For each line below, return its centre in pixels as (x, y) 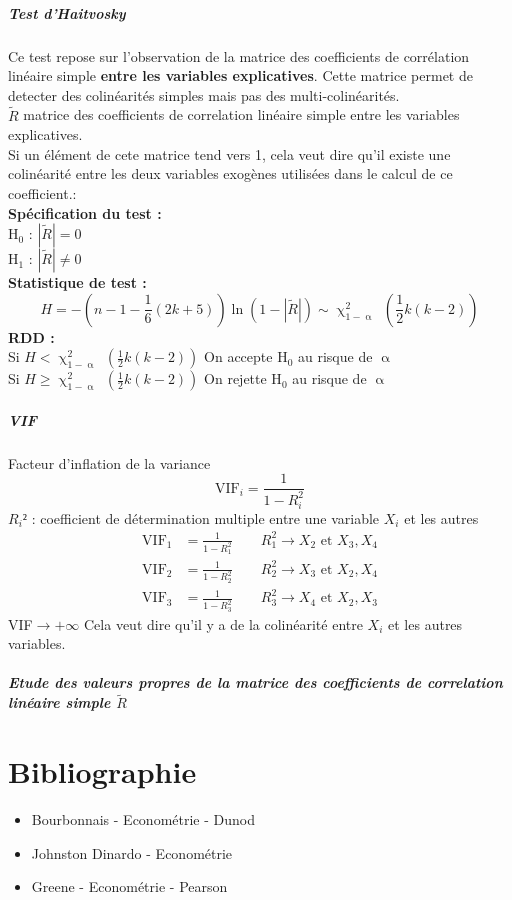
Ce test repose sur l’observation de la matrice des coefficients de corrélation (239, 55)
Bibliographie (102, 771)
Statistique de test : (77, 282)
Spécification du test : (85, 212)
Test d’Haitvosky (67, 12)
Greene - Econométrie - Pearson (129, 886)
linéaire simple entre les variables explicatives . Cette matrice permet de (240, 75)
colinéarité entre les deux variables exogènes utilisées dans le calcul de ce (230, 173)
